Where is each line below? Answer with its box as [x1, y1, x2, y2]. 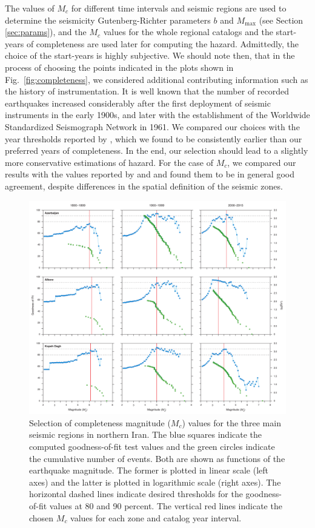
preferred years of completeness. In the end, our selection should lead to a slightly [5, 144, 308, 157]
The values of [5, 2, 55, 14]
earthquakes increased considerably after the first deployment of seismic [5, 96, 271, 109]
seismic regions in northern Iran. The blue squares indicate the [29, 428, 262, 441]
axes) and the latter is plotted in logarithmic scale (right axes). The [29, 475, 281, 488]
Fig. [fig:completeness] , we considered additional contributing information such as [5, 73, 308, 85]
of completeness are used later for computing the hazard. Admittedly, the [26, 37, 299, 50]
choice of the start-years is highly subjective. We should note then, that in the [5, 49, 295, 62]
